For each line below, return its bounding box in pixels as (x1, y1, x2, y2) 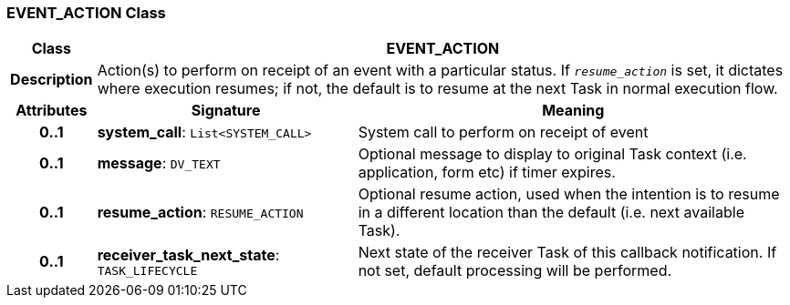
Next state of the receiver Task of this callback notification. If (358, 243, 777, 262)
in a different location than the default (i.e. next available (358, 203, 744, 222)
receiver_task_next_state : (97, 245, 280, 264)
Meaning (542, 101, 605, 120)
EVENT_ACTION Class (6, 4, 166, 22)
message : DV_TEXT (97, 154, 221, 173)
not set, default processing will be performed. (358, 261, 672, 280)
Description (10, 70, 93, 89)
